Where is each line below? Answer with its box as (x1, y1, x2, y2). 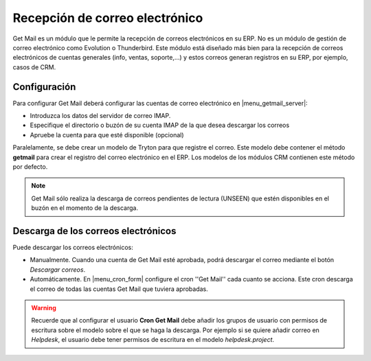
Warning (31, 304, 56, 312)
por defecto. (12, 162, 48, 171)
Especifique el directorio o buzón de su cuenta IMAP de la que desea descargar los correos (30, 121, 290, 130)
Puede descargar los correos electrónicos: (12, 244, 133, 252)
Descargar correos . (30, 265, 86, 274)
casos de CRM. (12, 62, 56, 71)
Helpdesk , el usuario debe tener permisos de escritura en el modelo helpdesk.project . (31, 336, 275, 344)
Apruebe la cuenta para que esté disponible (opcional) (30, 130, 185, 139)
